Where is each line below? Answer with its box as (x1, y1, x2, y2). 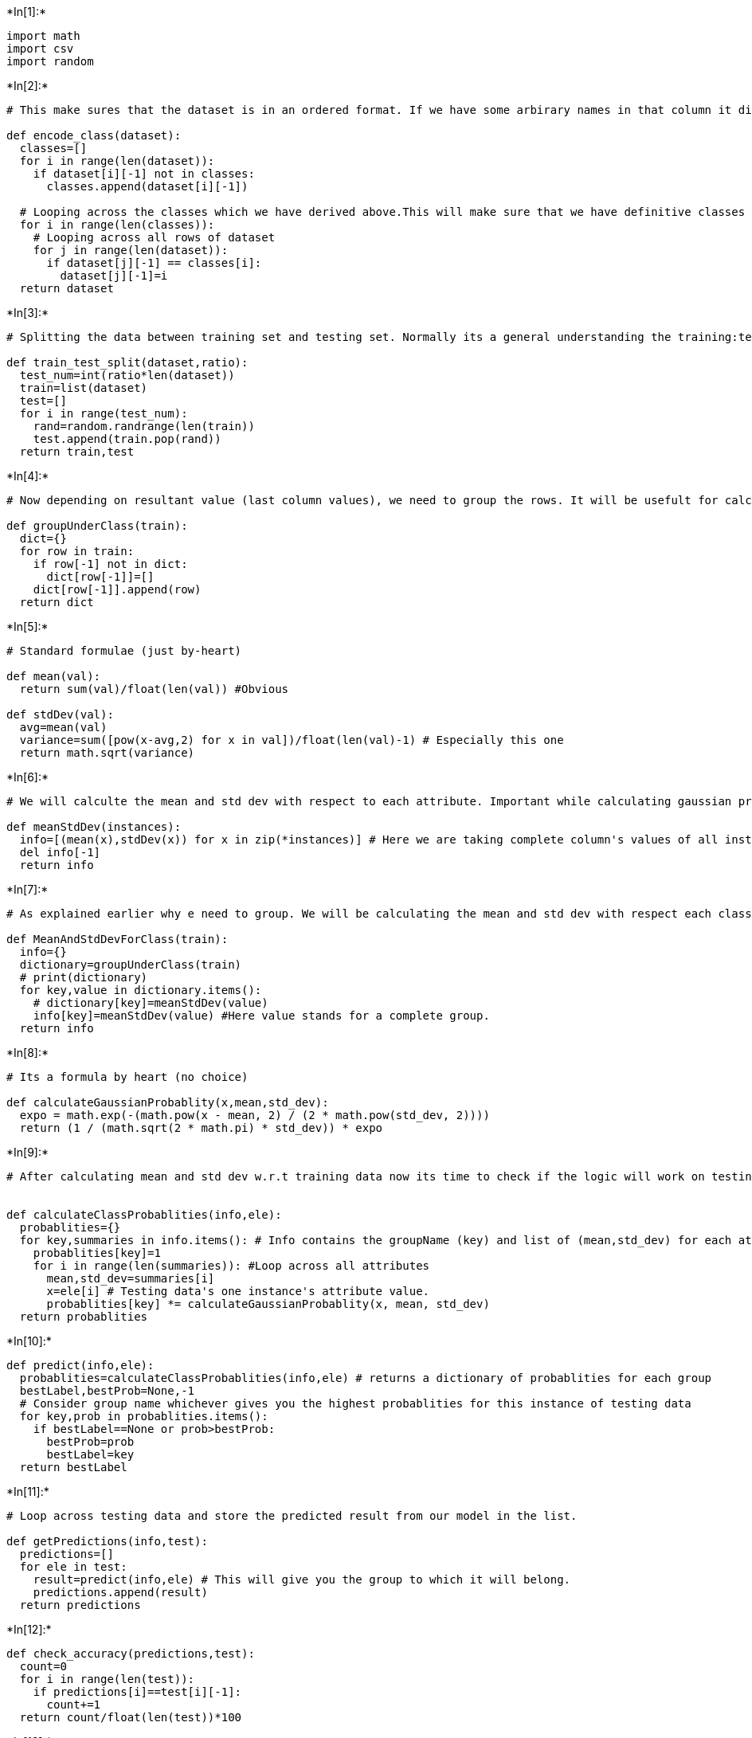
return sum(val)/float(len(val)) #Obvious (19, 683, 289, 695)
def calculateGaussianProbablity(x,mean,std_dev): (6, 1096, 329, 1109)
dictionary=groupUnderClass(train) (19, 958, 242, 971)
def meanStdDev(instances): (6, 820, 182, 833)
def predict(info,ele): (6, 1359, 155, 1372)
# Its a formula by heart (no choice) (6, 1071, 249, 1083)
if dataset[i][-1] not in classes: (33, 167, 255, 180)
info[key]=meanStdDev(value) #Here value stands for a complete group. (33, 1009, 490, 1022)
